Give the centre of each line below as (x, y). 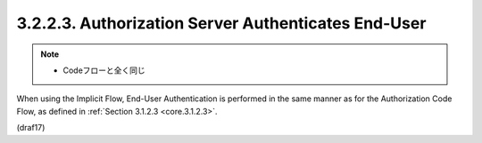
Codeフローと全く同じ (104, 70)
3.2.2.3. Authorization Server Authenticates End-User (221, 23)
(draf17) (31, 128)
